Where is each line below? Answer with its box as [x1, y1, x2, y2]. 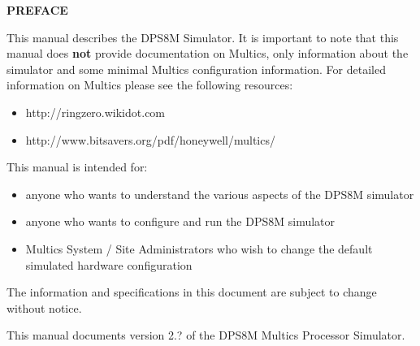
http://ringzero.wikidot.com [25, 103, 166, 120]
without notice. [6, 299, 82, 316]
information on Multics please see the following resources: [6, 76, 293, 93]
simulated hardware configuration [25, 256, 193, 273]
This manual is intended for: [6, 158, 148, 175]
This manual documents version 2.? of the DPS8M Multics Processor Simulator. [6, 327, 405, 344]
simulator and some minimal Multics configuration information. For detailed [6, 60, 386, 77]
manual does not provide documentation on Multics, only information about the [6, 45, 409, 62]
